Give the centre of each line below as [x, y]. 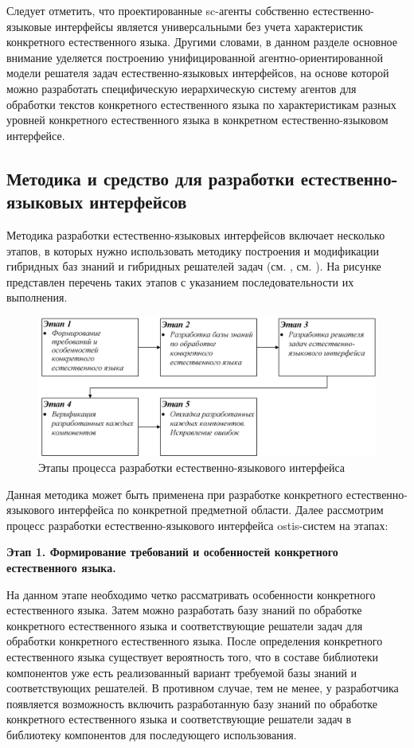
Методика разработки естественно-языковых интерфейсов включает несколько [196, 234]
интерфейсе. [36, 135]
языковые [29, 26]
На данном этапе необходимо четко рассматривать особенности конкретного [191, 594]
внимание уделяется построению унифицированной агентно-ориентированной [195, 57]
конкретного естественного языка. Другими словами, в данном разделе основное [202, 42]
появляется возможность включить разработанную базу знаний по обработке [192, 703]
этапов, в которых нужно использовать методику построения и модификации [193, 250]
